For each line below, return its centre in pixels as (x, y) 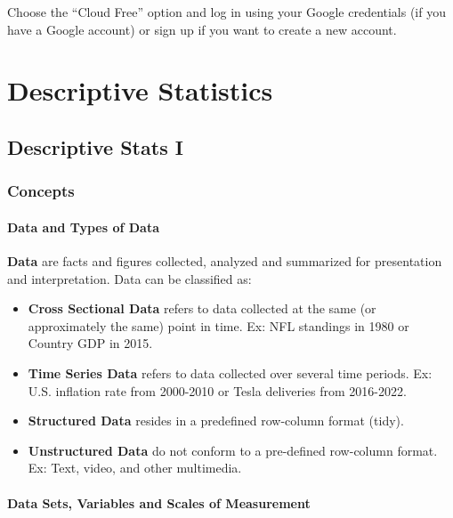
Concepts (41, 191)
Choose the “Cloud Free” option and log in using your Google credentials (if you (226, 12)
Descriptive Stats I (95, 146)
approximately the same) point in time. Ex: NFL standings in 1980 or (218, 325)
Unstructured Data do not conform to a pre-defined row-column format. (233, 450)
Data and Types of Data (84, 227)
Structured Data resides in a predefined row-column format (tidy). (216, 421)
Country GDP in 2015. (90, 343)
